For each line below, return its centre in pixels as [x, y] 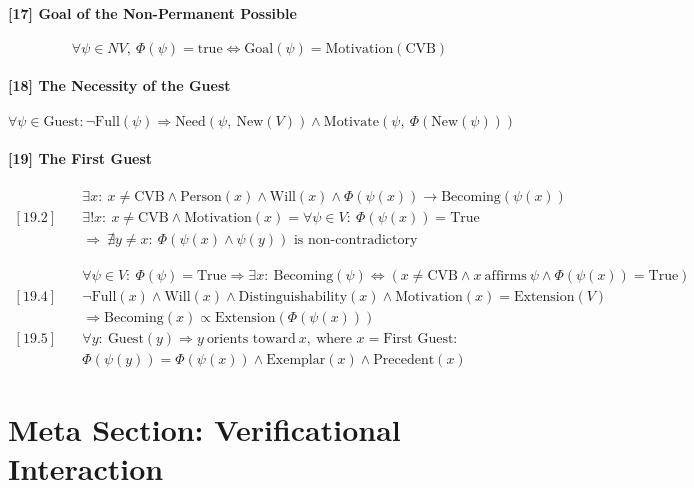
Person [201, 197]
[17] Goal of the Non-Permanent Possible [152, 12]
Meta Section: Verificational [204, 428]
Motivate [351, 121]
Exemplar [296, 359]
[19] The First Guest [80, 158]
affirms [505, 275]
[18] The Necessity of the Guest [119, 85]
